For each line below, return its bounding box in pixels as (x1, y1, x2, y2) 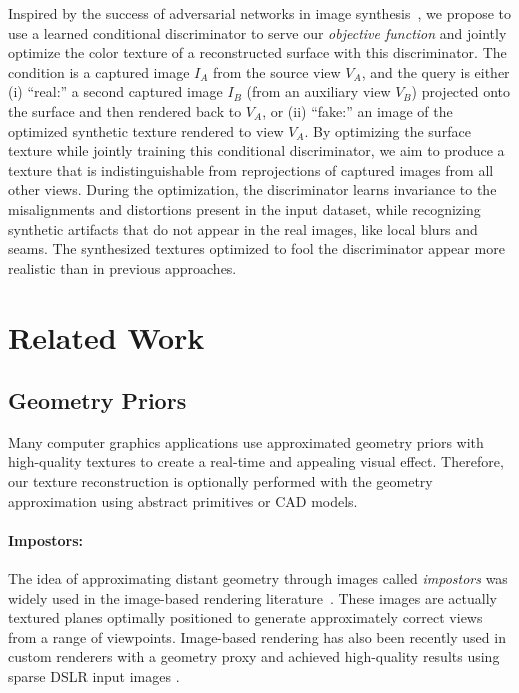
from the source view (212, 61, 341, 82)
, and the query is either (361, 61, 510, 82)
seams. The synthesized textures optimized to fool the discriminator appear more (8, 238, 505, 259)
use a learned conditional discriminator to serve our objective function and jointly (8, 22, 507, 43)
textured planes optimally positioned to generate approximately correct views (8, 607, 483, 628)
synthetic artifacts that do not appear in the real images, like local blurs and (8, 218, 478, 239)
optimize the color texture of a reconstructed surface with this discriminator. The (8, 42, 507, 63)
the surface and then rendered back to (8, 100, 242, 121)
